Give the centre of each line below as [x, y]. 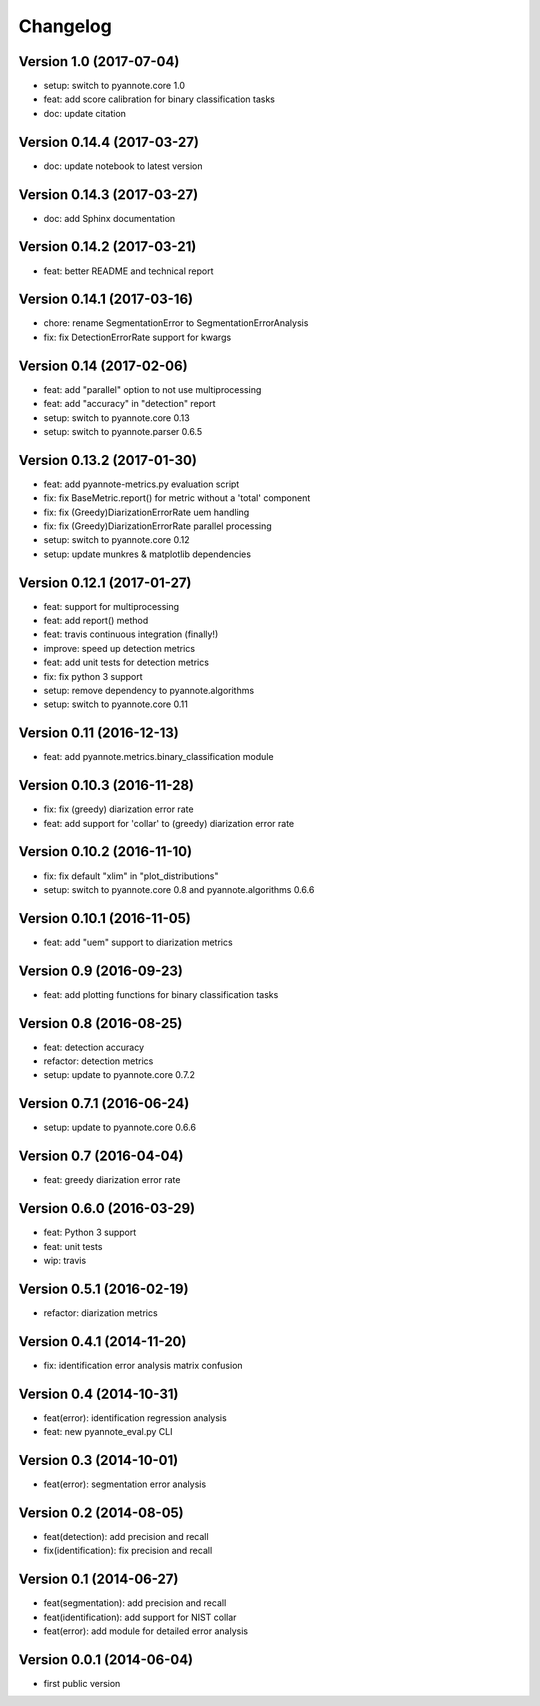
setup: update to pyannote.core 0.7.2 [119, 1075]
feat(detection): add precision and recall [126, 1536]
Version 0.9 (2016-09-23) [101, 970]
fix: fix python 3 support [93, 676]
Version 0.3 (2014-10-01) [98, 1460]
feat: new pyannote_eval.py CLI [108, 1432]
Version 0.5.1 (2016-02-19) [103, 1288]
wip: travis [65, 1260]
